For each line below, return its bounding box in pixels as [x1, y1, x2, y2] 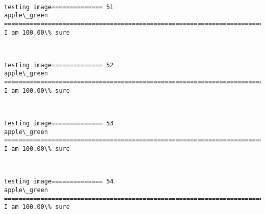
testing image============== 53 [4, 120, 114, 127]
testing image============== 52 [4, 61, 114, 69]
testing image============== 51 [4, 3, 114, 11]
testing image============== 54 [4, 178, 114, 185]
